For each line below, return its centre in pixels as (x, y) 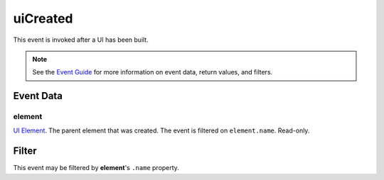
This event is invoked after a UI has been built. (81, 40)
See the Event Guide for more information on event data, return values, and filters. (153, 72)
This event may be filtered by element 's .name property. (96, 168)
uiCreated (43, 18)
